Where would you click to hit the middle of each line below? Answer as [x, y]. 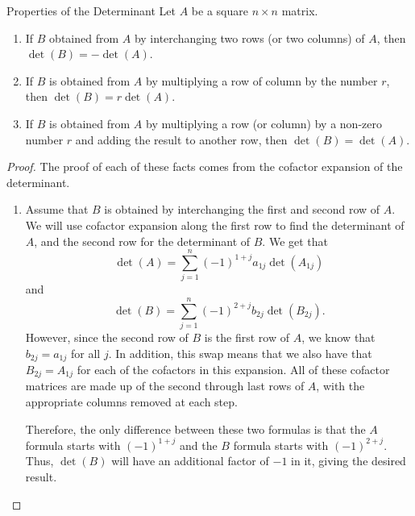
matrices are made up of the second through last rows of [165, 386]
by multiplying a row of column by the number [262, 80]
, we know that [338, 337]
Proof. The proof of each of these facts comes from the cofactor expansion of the [205, 166]
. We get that [295, 241]
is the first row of [247, 337]
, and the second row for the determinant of [142, 241]
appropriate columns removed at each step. [131, 402]
